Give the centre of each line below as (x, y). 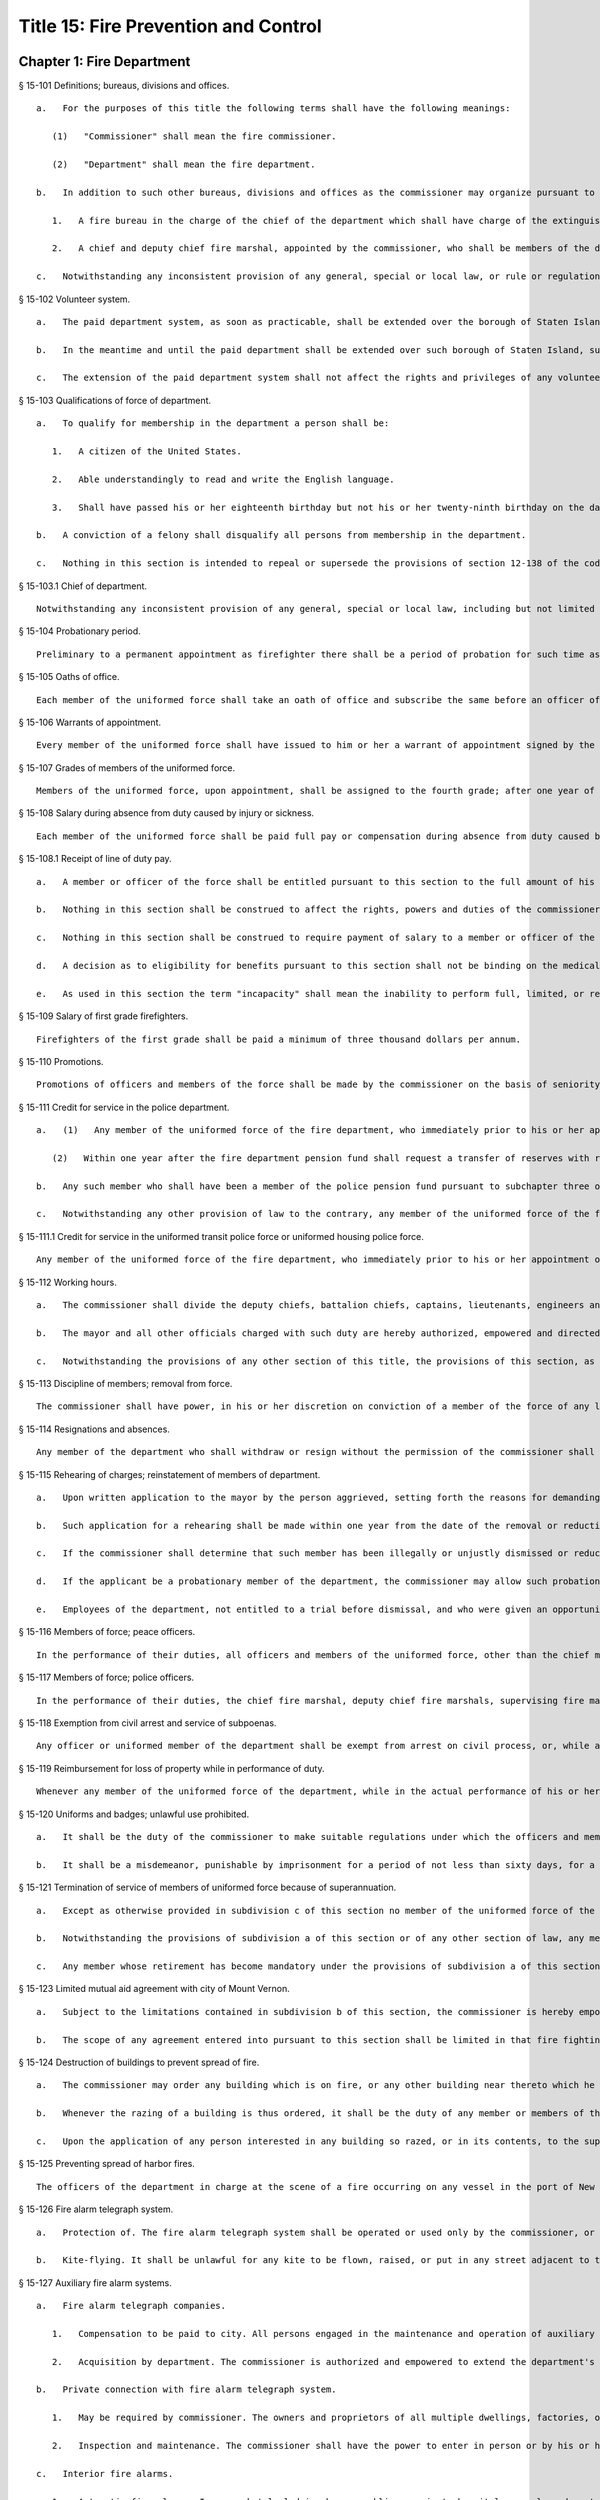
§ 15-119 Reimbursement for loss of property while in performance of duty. (171, 1768)
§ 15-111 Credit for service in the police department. (124, 1107)
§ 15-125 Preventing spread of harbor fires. (106, 2164)
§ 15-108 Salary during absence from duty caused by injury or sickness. (166, 813)
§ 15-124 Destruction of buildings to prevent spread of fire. (139, 2062)
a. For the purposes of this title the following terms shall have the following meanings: (273, 108)
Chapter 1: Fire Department (104, 61)
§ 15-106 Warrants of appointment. (90, 722)
